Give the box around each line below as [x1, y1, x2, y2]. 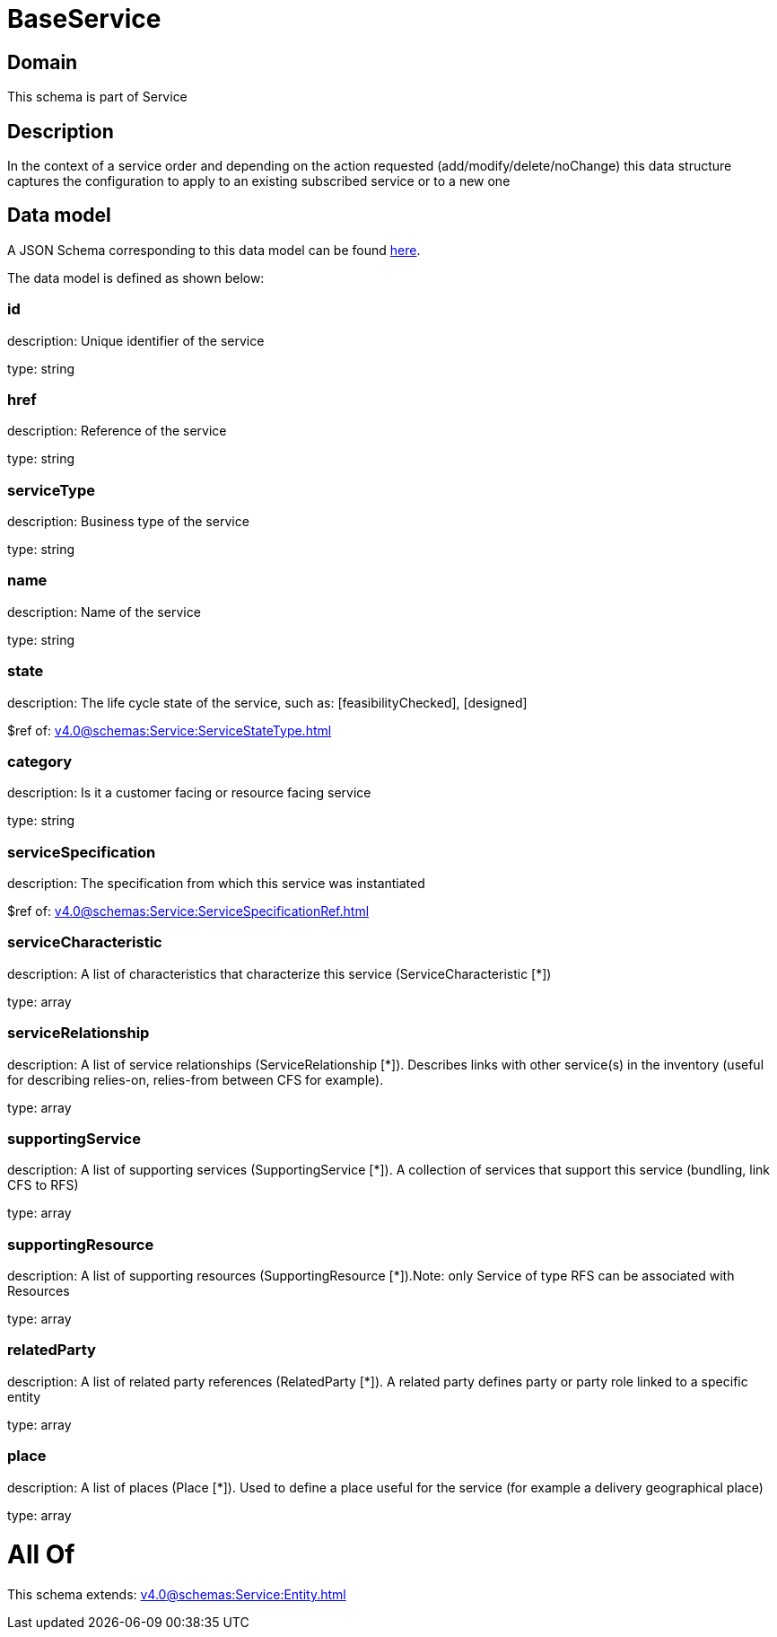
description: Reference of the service [7, 423, 227, 439]
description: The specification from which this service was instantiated [7, 876, 425, 892]
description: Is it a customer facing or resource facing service [7, 785, 371, 801]
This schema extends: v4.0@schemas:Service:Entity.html [7, 1587, 346, 1603]
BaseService [7, 4, 162, 34]
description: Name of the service [7, 603, 201, 620]
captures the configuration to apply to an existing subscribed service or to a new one [7, 173, 511, 189]
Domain [7, 50, 78, 74]
